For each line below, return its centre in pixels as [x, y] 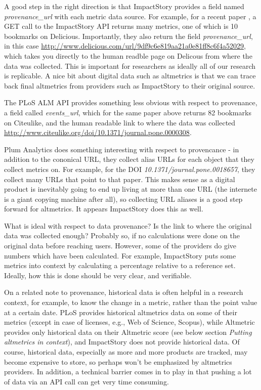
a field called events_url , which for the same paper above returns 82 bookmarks [128, 112]
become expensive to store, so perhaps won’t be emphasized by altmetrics [118, 361]
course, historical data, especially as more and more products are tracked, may [126, 352]
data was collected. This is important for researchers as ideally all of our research [130, 66]
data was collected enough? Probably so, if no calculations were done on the [122, 235]
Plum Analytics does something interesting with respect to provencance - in [122, 149]
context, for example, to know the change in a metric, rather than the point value [131, 302]
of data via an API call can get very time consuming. [86, 381]
